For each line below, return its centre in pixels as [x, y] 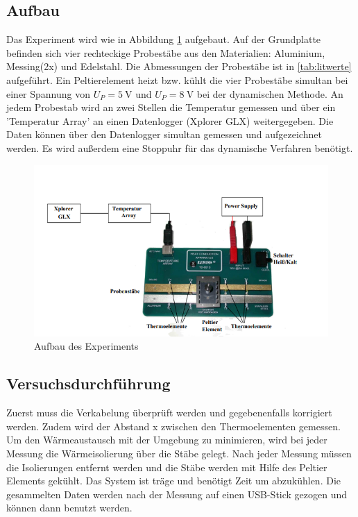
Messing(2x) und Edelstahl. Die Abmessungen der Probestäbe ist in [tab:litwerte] [179, 66]
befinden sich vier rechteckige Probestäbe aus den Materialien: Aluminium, [166, 52]
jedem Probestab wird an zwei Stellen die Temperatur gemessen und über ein [171, 107]
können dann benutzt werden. [69, 508]
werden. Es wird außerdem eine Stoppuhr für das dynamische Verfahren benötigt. [180, 147]
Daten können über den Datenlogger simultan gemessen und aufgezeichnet [164, 134]
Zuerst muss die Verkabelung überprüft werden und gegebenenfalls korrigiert [169, 413]
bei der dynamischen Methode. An [270, 93]
